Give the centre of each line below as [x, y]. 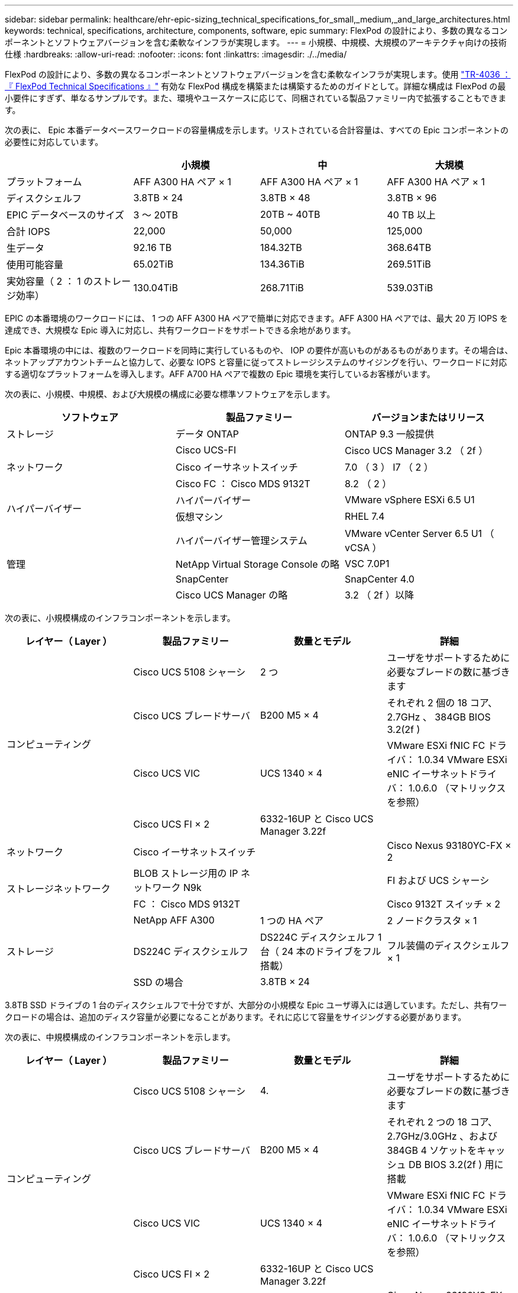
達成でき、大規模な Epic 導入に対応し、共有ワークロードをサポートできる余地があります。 [180, 330]
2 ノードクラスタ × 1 [432, 921]
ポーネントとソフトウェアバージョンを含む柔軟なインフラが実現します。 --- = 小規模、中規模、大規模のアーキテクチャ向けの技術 [256, 42]
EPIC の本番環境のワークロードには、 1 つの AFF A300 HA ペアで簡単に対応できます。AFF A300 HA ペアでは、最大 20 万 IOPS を [256, 318]
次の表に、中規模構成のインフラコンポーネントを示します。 [120, 1037]
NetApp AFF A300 [174, 920]
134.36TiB [282, 264]
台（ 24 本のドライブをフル [321, 951]
